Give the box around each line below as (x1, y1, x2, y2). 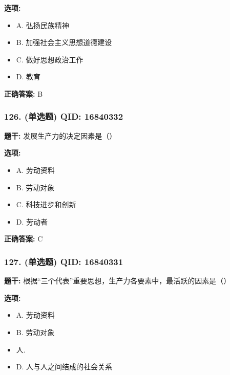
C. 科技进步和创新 (16, 199, 76, 210)
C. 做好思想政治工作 (16, 54, 83, 64)
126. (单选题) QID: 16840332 (4, 110, 123, 123)
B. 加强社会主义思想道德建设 (16, 37, 112, 48)
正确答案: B (4, 88, 43, 99)
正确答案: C (4, 233, 43, 244)
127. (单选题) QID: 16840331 (4, 255, 123, 268)
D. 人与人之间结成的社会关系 (16, 361, 113, 372)
